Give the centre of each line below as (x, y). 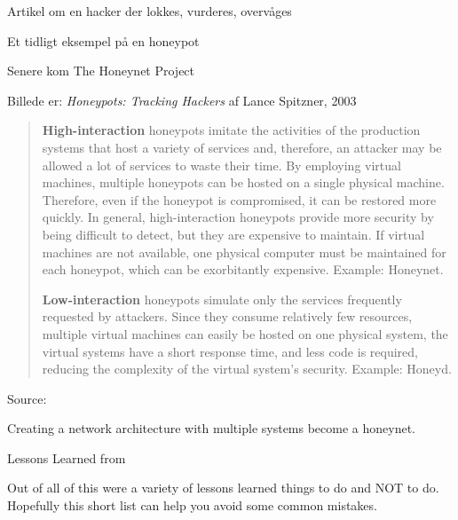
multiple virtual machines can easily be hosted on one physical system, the (245, 333)
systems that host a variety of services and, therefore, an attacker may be (242, 147)
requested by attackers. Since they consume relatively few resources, (227, 316)
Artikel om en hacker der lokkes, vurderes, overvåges (150, 11)
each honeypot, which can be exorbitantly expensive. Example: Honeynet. (243, 269)
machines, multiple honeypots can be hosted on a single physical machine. (243, 182)
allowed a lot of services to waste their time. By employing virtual (221, 165)
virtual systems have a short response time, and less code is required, (230, 351)
